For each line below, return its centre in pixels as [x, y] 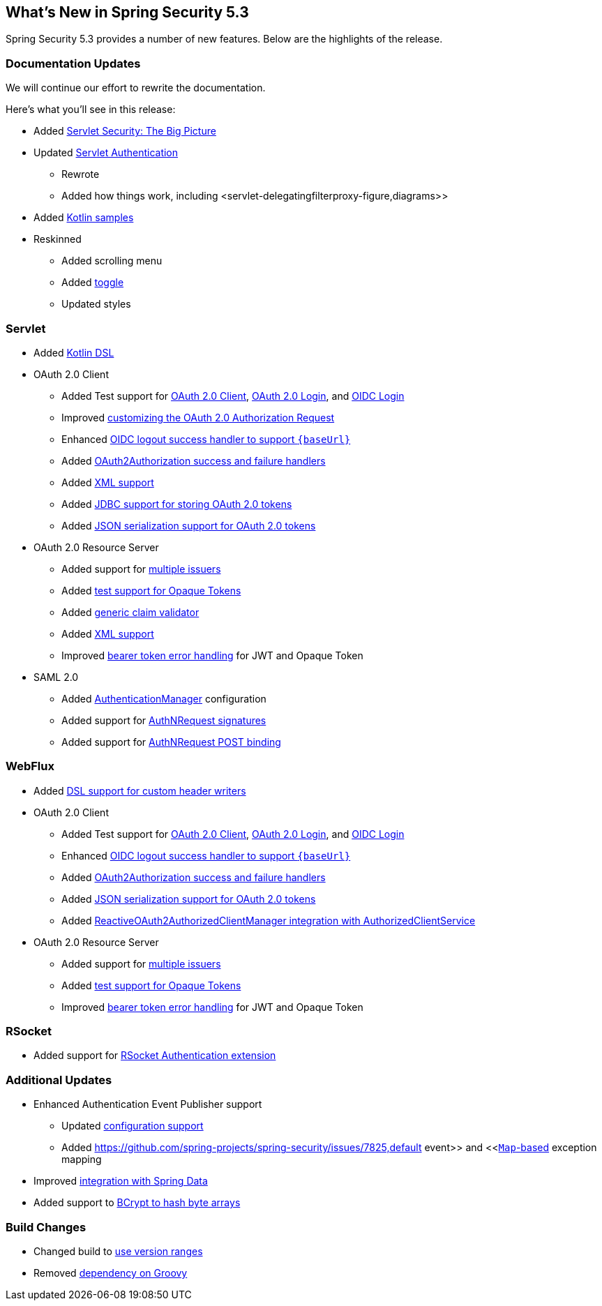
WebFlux [30, 766]
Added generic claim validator [130, 612]
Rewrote [81, 174]
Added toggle [93, 283]
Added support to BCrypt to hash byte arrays [137, 1203]
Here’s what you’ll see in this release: [91, 110]
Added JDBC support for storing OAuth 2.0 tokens [177, 504]
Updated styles [96, 304]
